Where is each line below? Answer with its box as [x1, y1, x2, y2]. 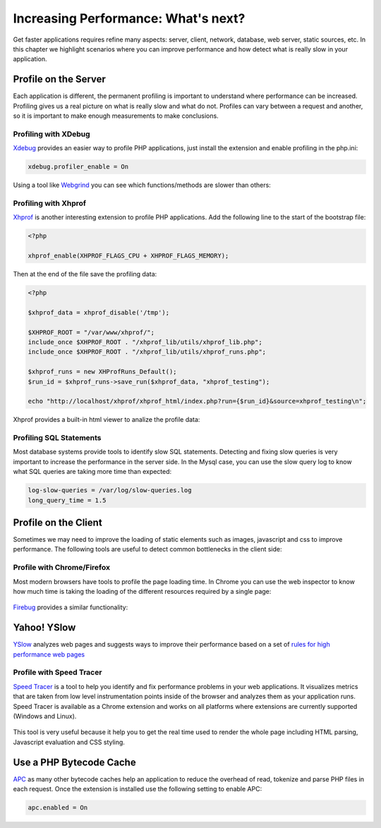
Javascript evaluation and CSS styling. [13, 738, 125, 746]
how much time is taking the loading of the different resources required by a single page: [13, 587, 272, 595]
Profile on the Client [13, 516, 102, 528]
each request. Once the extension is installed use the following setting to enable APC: [13, 785, 262, 793]
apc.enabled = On [28, 804, 88, 812]
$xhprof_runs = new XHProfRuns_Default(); [28, 367, 177, 376]
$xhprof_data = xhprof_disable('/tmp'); [28, 308, 169, 317]
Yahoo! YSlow [13, 621, 76, 634]
